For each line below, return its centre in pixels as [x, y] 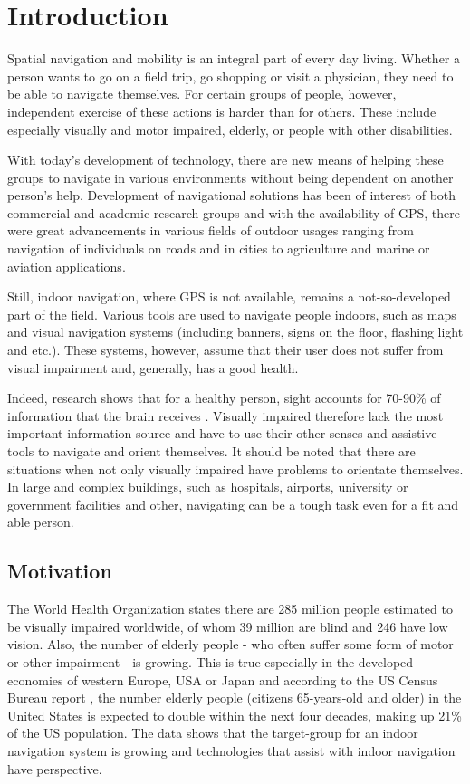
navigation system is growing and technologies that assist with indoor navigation [231, 750]
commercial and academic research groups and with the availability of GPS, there [234, 212]
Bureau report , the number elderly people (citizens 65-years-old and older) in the [235, 698]
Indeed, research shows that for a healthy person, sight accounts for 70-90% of [224, 398]
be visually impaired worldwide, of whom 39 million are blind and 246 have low [228, 626]
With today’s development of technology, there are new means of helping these [225, 160]
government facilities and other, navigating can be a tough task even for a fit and [233, 504]
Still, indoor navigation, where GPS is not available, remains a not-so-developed [229, 296]
